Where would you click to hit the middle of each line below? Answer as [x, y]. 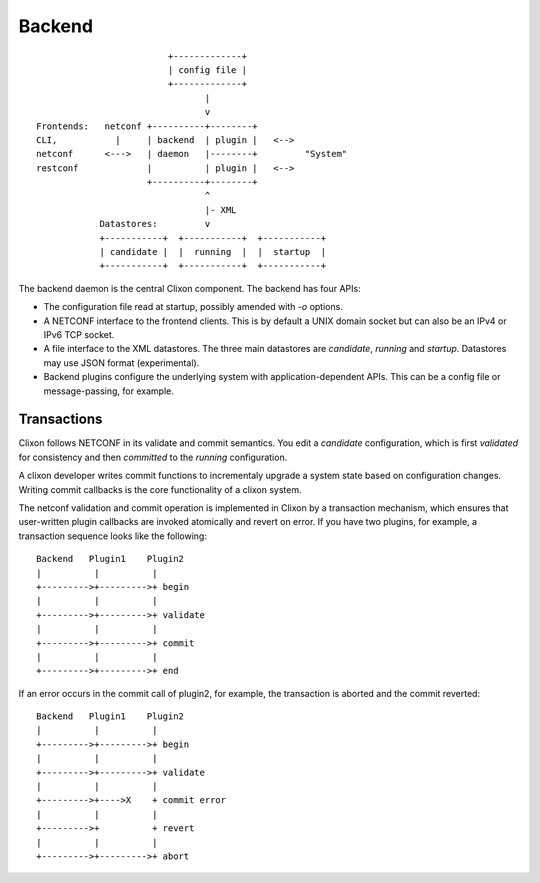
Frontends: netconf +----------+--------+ [147, 126]
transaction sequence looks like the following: [112, 536]
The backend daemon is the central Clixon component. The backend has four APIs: [189, 288]
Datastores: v [155, 224]
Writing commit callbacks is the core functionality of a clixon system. [160, 489]
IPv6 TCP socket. [79, 334]
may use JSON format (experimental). [121, 362]
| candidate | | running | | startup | [213, 252]
